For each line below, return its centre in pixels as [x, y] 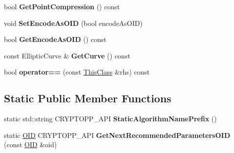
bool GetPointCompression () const [62, 6]
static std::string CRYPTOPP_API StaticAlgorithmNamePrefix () [110, 119]
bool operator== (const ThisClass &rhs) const [77, 72]
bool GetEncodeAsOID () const [55, 39]
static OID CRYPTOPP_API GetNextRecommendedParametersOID [117, 135]
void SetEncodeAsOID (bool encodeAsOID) [73, 23]
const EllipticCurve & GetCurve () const [67, 55]
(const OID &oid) [30, 144]
